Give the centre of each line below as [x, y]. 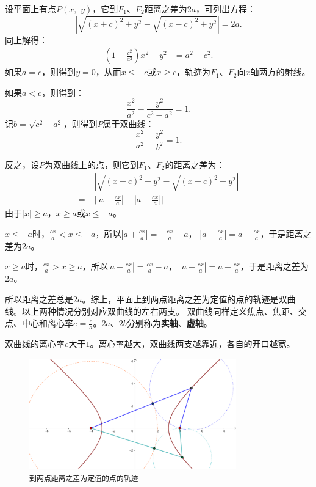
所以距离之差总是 [39, 299]
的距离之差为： [195, 164]
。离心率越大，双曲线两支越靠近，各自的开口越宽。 [192, 344]
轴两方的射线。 [280, 72]
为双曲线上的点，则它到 [92, 164]
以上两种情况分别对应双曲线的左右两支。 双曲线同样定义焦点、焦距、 [160, 311]
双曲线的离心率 [35, 344]
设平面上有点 [31, 9]
